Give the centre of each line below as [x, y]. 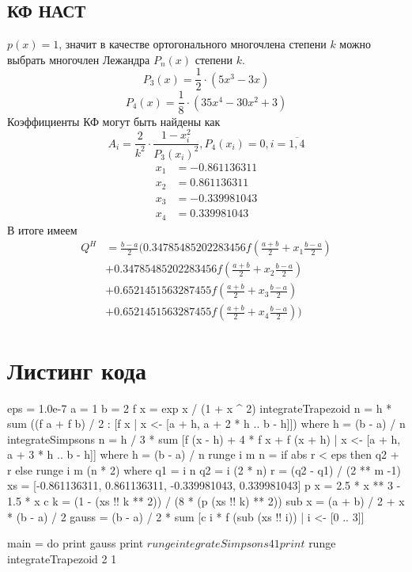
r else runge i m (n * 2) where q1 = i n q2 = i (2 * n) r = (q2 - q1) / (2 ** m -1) [204, 469]
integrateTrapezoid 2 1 [62, 558]
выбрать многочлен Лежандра [79, 59]
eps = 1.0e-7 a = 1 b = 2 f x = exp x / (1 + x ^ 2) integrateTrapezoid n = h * [200, 408]
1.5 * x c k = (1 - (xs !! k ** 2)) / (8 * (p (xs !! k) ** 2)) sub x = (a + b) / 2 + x [206, 501]
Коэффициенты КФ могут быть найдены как [114, 121]
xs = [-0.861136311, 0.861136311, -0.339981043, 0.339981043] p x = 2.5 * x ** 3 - [204, 485]
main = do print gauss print [76, 543]
